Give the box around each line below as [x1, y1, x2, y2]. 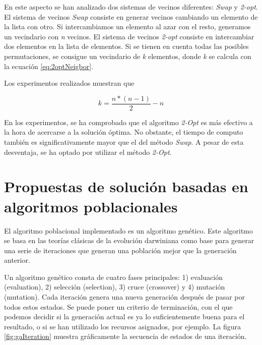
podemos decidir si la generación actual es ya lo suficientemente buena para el [4, 311, 245, 322]
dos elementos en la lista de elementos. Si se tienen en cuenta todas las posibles [4, 41, 249, 51]
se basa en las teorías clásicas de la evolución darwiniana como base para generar [4, 235, 254, 246]
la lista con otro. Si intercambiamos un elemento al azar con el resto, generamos [4, 21, 251, 32]
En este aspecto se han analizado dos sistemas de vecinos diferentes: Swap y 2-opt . [4, 2, 258, 12]
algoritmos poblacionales [4, 196, 178, 216]
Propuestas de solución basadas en [4, 176, 248, 197]
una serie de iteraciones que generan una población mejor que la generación [4, 245, 237, 255]
